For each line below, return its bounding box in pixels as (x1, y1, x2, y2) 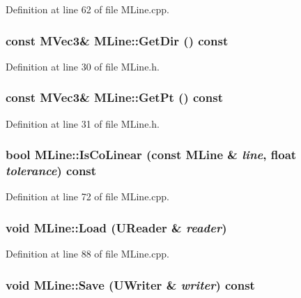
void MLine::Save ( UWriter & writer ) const (6, 276, 255, 293)
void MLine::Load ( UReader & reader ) (6, 218, 227, 236)
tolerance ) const (6, 162, 97, 179)
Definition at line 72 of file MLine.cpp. (6, 189, 169, 204)
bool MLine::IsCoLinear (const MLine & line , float (6, 146, 297, 163)
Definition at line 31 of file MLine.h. (6, 116, 160, 131)
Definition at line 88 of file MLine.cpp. (6, 246, 169, 261)
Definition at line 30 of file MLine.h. (6, 59, 160, 73)
